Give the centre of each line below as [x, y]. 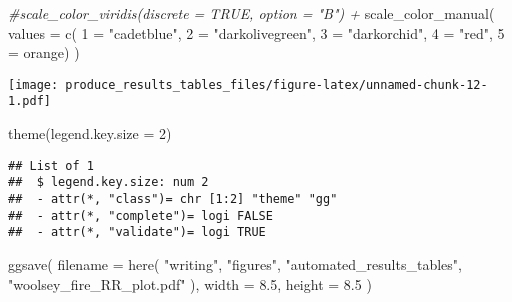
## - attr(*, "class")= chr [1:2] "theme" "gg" [173, 199]
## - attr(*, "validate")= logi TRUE [137, 232]
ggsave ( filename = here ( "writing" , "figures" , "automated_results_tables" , [235, 263]
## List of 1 [51, 165]
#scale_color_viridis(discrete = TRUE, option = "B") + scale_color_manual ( [251, 13]
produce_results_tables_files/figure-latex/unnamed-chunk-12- [276, 84]
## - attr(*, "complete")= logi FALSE [140, 215]
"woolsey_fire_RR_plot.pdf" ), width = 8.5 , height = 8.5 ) [190, 283]
